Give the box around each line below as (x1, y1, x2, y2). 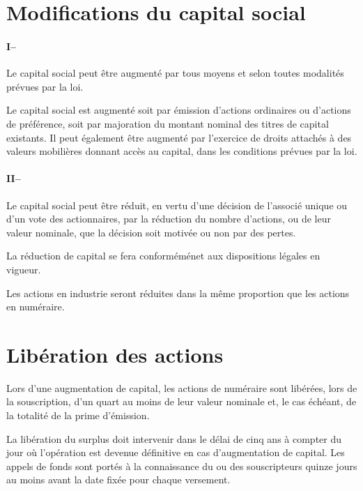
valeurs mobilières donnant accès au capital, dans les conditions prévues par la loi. (6, 144, 357, 158)
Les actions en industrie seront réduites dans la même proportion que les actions (6, 285, 350, 300)
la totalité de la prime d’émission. (6, 408, 150, 422)
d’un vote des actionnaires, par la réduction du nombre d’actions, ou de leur (6, 211, 331, 226)
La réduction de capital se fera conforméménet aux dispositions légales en (6, 248, 320, 263)
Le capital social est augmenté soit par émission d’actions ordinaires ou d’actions (6, 103, 351, 117)
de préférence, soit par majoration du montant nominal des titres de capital (6, 116, 329, 130)
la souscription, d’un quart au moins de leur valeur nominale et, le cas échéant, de (6, 394, 357, 409)
